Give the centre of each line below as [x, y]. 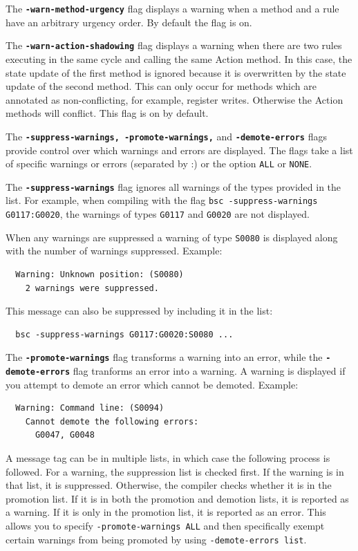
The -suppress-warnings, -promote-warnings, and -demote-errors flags [166, 136]
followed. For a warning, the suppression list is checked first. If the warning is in [175, 471]
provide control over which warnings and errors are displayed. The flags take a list [179, 150]
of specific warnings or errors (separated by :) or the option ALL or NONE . [159, 164]
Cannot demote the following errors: [112, 421]
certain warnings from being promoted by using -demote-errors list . [156, 539]
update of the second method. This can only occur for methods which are [161, 86]
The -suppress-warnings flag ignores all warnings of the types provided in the [173, 186]
